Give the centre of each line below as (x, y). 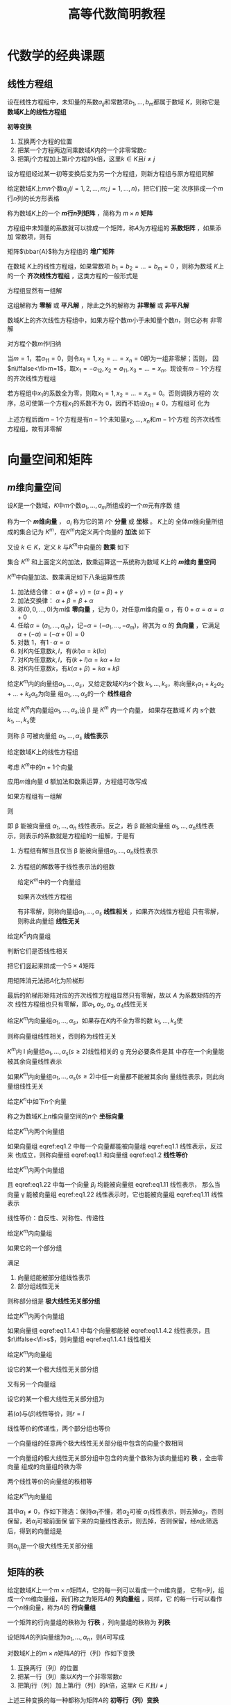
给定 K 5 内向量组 (29, 936)
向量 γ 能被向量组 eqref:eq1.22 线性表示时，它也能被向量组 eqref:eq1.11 (109, 1194)
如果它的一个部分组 (35, 1248)
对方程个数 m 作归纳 (34, 344)
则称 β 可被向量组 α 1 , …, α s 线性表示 (58, 736)
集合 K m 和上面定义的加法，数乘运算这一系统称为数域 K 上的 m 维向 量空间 (112, 561)
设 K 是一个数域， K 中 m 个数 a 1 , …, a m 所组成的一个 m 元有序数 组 (94, 506)
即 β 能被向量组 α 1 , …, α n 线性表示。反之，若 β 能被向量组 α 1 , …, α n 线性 (108, 827)
